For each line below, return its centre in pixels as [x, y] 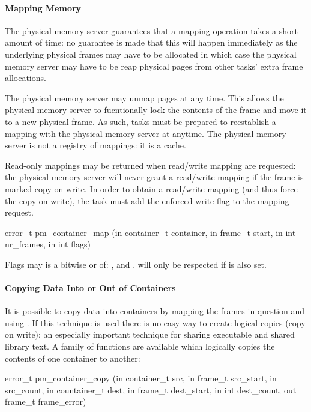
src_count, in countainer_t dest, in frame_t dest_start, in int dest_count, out [151, 389]
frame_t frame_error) [46, 401]
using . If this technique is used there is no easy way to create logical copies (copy [155, 322]
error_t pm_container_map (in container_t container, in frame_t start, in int [150, 232]
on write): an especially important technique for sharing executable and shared [150, 334]
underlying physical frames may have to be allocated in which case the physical [151, 54]
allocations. [26, 78]
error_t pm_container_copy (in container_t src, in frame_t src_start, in [141, 378]
